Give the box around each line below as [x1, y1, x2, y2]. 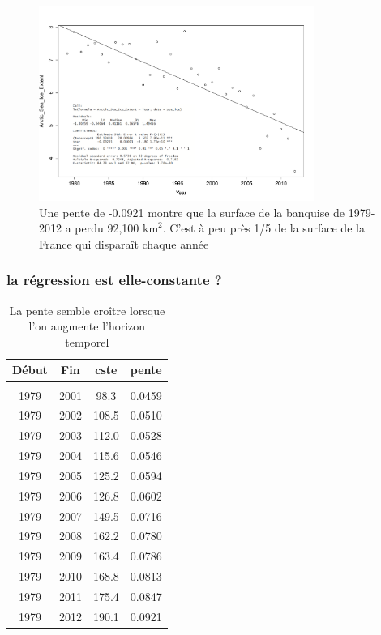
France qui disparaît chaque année [39, 235, 209, 252]
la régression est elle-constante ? [6, 270, 222, 290]
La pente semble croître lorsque [9, 301, 165, 318]
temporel [65, 333, 109, 350]
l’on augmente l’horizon [28, 317, 146, 335]
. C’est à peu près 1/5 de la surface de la [162, 219, 365, 237]
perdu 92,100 [75, 219, 139, 237]
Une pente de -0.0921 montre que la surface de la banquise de [39, 203, 345, 220]
